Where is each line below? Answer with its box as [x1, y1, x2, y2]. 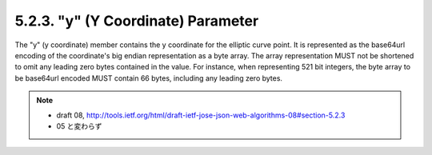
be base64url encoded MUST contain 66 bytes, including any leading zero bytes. [14, 73, 283, 83]
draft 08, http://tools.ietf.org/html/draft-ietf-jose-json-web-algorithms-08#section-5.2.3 [56, 110, 346, 120]
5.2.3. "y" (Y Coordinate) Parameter [14, 12, 259, 30]
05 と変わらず [56, 121, 102, 131]
